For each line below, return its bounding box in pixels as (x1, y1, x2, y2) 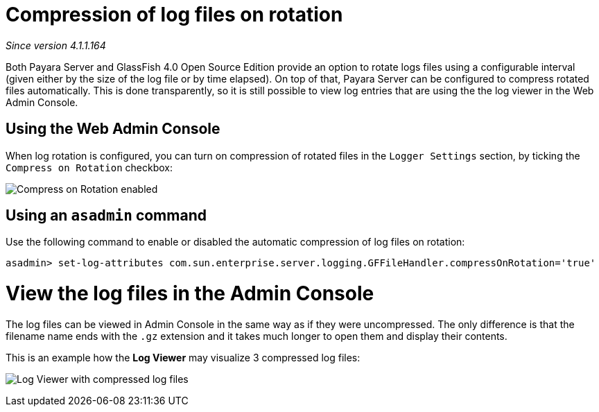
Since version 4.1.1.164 (6, 39, 106, 51)
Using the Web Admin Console (6, 120, 220, 138)
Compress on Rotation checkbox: (6, 161, 173, 173)
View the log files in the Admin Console (6, 282, 374, 306)
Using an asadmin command (6, 207, 207, 225)
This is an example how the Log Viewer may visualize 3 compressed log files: (6, 351, 361, 363)
